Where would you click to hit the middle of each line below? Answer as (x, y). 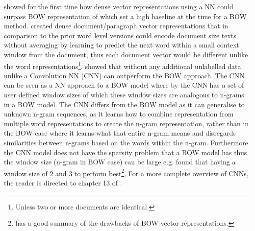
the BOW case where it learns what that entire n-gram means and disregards (120, 133)
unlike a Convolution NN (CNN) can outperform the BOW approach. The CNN (124, 75)
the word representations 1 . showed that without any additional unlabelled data (123, 65)
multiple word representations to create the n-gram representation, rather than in (127, 123)
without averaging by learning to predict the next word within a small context (122, 45)
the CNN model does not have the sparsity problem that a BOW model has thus (126, 152)
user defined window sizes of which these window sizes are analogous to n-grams (124, 94)
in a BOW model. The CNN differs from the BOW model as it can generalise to (124, 104)
